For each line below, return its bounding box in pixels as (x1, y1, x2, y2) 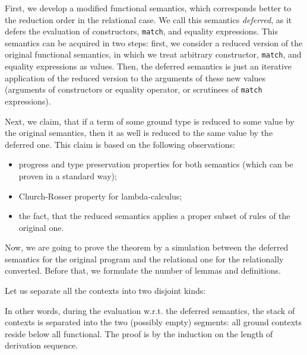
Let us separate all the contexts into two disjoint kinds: (5, 284, 206, 297)
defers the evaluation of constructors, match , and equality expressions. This (5, 25, 278, 37)
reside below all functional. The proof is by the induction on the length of (5, 327, 273, 340)
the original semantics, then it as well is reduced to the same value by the (5, 126, 273, 139)
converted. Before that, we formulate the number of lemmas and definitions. (5, 264, 281, 277)
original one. (18, 221, 64, 233)
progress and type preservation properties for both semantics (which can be (18, 158, 293, 170)
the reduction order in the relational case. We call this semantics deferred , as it (5, 13, 292, 26)
